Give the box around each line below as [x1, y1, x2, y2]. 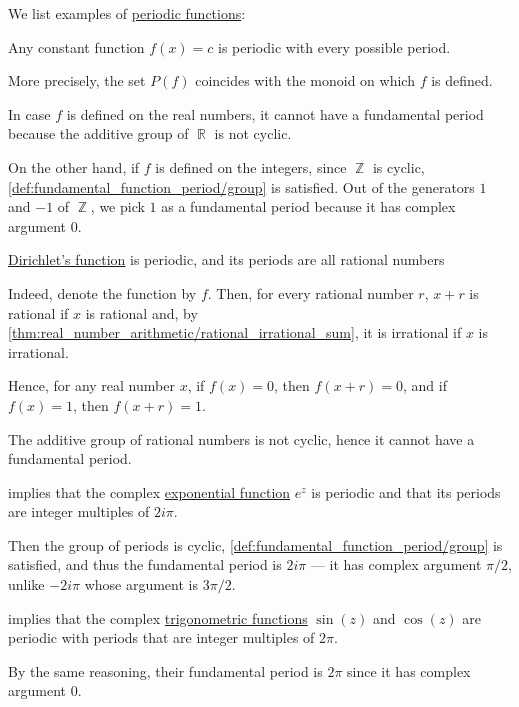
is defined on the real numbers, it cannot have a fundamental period [66, 103, 484, 124]
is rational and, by [85, 302, 198, 323]
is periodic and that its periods [311, 481, 501, 502]
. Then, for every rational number [207, 282, 414, 303]
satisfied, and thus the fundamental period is [8, 554, 282, 575]
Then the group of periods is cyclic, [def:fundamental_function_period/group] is [8, 534, 503, 555]
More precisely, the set [8, 70, 146, 91]
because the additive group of [8, 123, 189, 144]
